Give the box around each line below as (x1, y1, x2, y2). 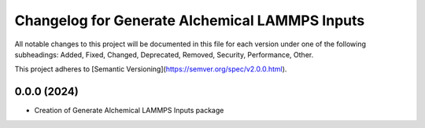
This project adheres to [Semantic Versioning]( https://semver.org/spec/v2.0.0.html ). (14, 64, 287, 74)
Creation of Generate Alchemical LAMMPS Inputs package (34, 106, 224, 115)
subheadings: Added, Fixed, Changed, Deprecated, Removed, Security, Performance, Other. (14, 49, 314, 59)
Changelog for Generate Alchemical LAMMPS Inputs (14, 12, 365, 29)
